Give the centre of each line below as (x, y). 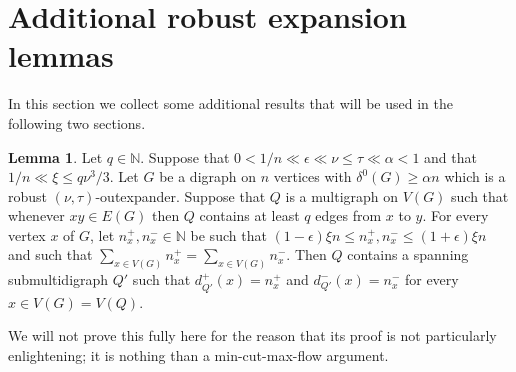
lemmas (61, 55)
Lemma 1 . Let (55, 156)
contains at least (249, 215)
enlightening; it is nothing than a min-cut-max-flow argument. (198, 354)
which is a (475, 176)
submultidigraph (58, 279)
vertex (27, 234)
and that (450, 156)
